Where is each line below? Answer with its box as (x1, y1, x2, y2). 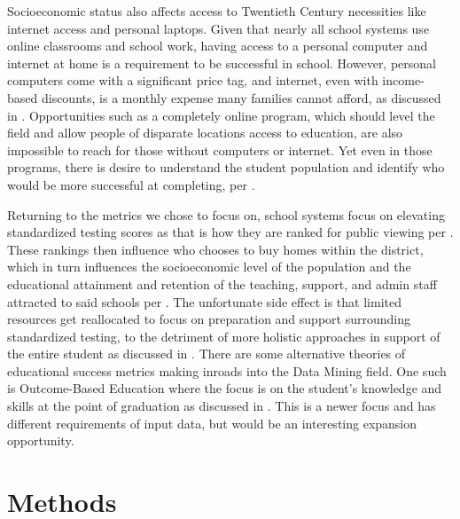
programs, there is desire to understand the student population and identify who (7, 158, 445, 177)
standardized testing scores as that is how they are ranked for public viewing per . (7, 223, 454, 241)
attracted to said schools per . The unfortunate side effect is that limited (7, 292, 402, 311)
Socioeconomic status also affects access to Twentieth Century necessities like (7, 2, 426, 20)
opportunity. (7, 431, 74, 450)
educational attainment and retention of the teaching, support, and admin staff (7, 274, 437, 293)
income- (382, 71, 425, 90)
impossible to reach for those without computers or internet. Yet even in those (7, 140, 433, 159)
